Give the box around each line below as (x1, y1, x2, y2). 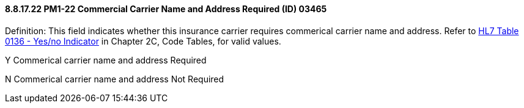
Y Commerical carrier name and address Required (5, 54, 207, 65)
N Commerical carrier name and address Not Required (5, 73, 224, 84)
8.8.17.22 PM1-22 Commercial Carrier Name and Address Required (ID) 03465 (5, 4, 327, 14)
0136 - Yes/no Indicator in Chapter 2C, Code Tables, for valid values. (5, 35, 281, 46)
